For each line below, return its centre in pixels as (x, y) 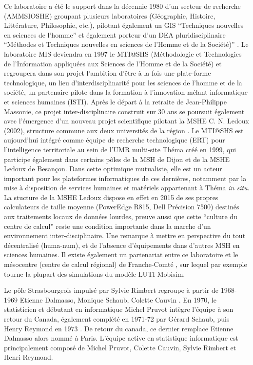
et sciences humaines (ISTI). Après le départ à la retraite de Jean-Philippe (115, 101)
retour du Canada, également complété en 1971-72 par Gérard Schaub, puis (117, 319)
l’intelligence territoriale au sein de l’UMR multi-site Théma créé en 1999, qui (120, 149)
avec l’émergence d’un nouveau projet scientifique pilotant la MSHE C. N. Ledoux (127, 121)
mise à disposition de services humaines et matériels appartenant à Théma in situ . (127, 188)
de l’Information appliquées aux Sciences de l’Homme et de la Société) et (113, 63)
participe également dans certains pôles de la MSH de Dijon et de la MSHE (117, 159)
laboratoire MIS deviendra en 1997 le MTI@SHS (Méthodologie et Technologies (123, 53)
